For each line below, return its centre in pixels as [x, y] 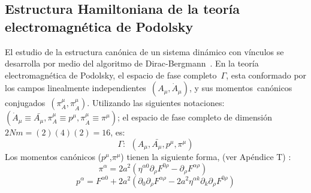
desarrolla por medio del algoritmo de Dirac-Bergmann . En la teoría [132, 63]
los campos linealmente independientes [76, 88]
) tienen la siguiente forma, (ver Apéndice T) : [206, 156]
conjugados [25, 103]
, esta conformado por [266, 75]
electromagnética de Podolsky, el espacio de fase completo [111, 75]
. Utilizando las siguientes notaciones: [156, 103]
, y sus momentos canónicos [241, 88]
